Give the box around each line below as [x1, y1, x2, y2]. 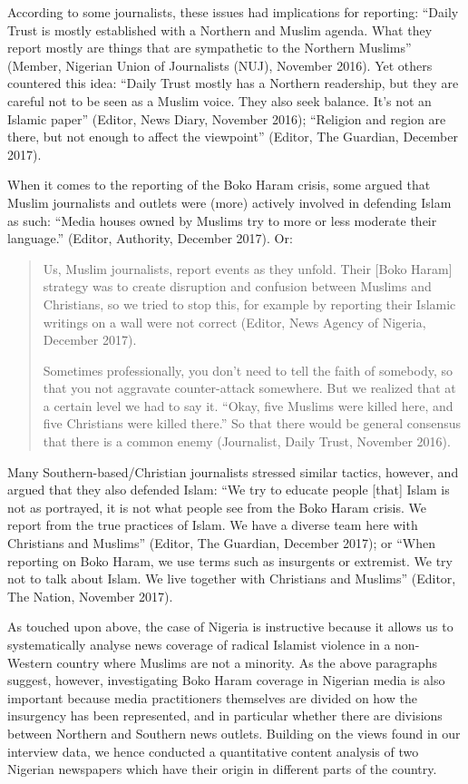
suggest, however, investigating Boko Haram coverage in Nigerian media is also [7, 671, 445, 690]
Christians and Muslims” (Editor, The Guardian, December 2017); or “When [7, 534, 435, 553]
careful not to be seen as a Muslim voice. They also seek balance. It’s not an [7, 91, 432, 110]
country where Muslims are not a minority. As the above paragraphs [56, 652, 437, 671]
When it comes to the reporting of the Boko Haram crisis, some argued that [7, 175, 431, 194]
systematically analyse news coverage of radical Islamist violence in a [7, 635, 391, 653]
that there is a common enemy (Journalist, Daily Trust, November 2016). [43, 432, 451, 451]
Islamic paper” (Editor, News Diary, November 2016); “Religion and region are [7, 109, 446, 128]
